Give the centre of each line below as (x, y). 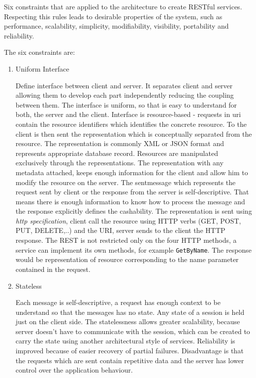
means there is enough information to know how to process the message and (130, 201)
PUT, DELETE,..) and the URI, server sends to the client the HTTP (120, 230)
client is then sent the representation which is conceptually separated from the (134, 133)
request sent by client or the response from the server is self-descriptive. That (132, 192)
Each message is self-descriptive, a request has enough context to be (118, 302)
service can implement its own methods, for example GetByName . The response (133, 249)
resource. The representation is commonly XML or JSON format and (120, 143)
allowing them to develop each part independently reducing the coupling (125, 95)
